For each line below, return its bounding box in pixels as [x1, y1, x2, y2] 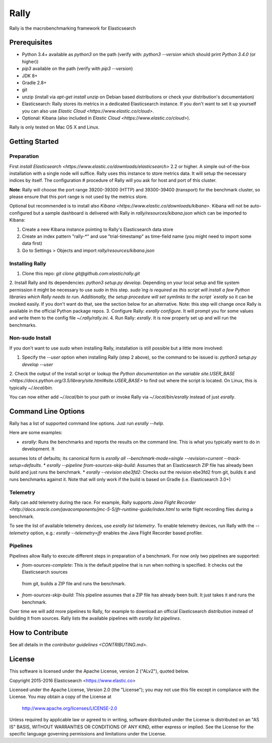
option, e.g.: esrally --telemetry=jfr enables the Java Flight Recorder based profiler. [30, 529, 203, 536]
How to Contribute [9, 629, 69, 637]
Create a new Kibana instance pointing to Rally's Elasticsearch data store [22, 226, 174, 232]
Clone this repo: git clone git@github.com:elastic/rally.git [22, 270, 141, 277]
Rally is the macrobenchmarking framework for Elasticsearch [9, 25, 136, 31]
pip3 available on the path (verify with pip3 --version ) [22, 65, 133, 72]
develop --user [22, 361, 53, 367]
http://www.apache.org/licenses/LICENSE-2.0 [22, 705, 117, 711]
